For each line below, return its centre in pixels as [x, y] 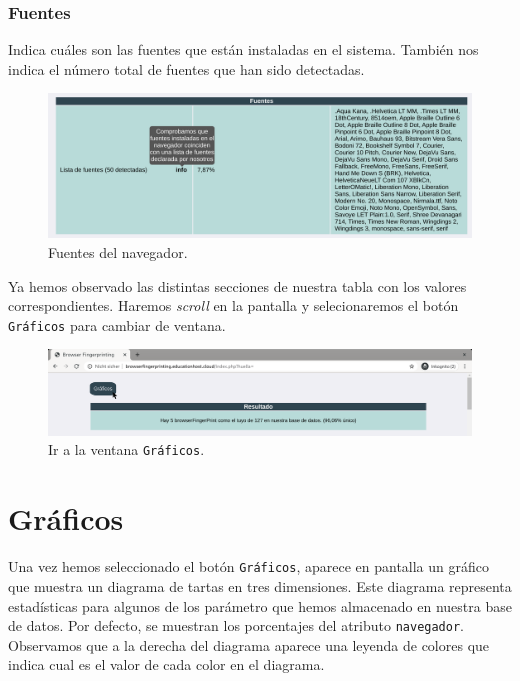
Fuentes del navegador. [118, 251]
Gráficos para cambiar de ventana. [117, 324]
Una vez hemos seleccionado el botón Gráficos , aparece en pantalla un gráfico [248, 566]
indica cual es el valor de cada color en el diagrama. [166, 664]
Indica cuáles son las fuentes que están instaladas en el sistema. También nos [243, 49]
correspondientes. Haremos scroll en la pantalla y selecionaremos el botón [233, 305]
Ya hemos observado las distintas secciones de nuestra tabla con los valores [237, 285]
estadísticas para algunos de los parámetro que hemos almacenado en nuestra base [260, 605]
